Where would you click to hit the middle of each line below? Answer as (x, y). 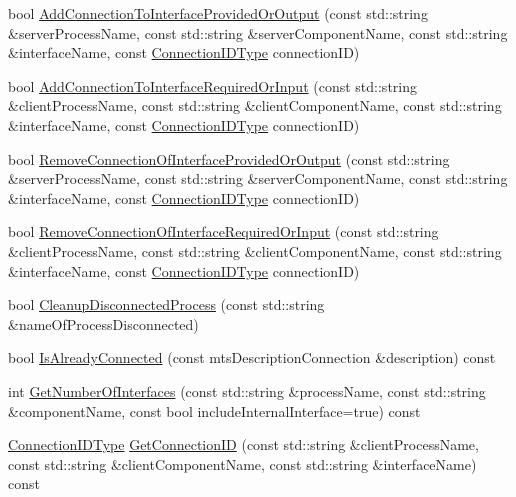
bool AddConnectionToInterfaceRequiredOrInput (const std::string (212, 85)
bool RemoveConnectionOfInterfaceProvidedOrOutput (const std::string (229, 158)
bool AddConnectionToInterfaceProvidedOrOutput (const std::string (218, 13)
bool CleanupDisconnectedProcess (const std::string (166, 304)
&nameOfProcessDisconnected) (103, 323)
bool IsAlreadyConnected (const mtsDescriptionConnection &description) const (252, 357)
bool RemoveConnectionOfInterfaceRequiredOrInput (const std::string (223, 231)
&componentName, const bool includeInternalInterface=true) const (214, 410)
